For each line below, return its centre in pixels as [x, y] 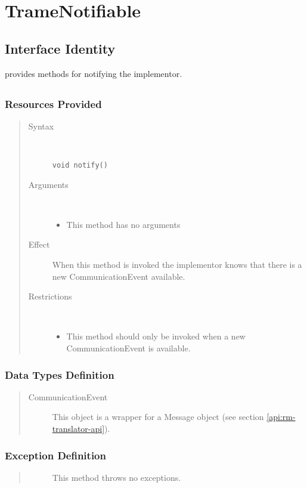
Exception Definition [55, 455]
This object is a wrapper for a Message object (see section [158, 417]
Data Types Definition [60, 374]
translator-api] [78, 429]
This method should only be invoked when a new [156, 336]
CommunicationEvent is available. [128, 348]
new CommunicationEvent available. [119, 276]
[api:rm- [281, 417]
